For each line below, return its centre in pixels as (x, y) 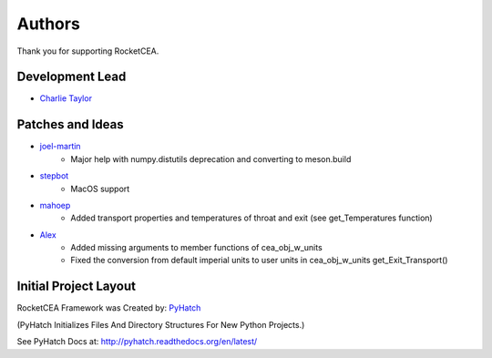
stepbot (54, 176)
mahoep (55, 205)
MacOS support (100, 189)
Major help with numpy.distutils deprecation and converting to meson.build (211, 159)
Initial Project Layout (77, 286)
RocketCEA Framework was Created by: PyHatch (109, 308)
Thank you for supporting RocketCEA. (88, 51)
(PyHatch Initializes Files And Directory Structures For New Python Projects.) (161, 324)
